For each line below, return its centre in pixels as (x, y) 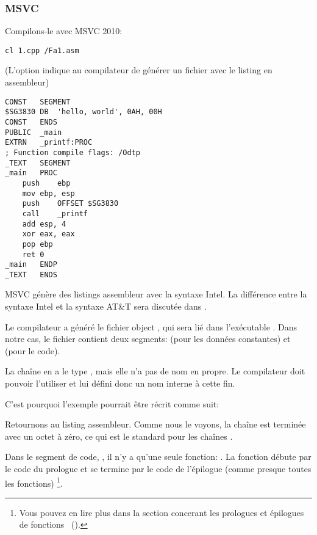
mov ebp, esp (48, 193)
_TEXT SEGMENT (38, 163)
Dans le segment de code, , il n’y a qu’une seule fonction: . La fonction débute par (158, 457)
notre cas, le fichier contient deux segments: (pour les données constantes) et (148, 339)
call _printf (55, 213)
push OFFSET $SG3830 (70, 204)
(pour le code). (33, 350)
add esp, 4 (44, 224)
